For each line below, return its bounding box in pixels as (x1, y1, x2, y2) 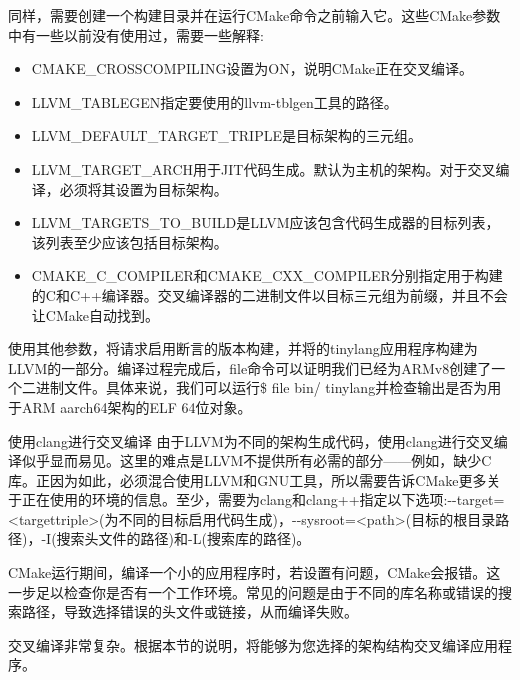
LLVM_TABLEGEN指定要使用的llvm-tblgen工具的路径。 (31, 91, 398, 112)
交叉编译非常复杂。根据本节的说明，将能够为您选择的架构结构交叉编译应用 (8, 634, 498, 655)
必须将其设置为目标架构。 (59, 178, 228, 199)
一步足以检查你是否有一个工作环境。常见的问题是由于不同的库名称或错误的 (8, 581, 498, 602)
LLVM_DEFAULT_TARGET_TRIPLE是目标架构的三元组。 (31, 125, 422, 146)
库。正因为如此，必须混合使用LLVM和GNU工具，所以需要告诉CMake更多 (8, 469, 487, 490)
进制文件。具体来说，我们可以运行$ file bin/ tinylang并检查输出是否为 (35, 377, 488, 398)
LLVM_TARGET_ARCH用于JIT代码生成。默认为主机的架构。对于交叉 (31, 158, 496, 179)
